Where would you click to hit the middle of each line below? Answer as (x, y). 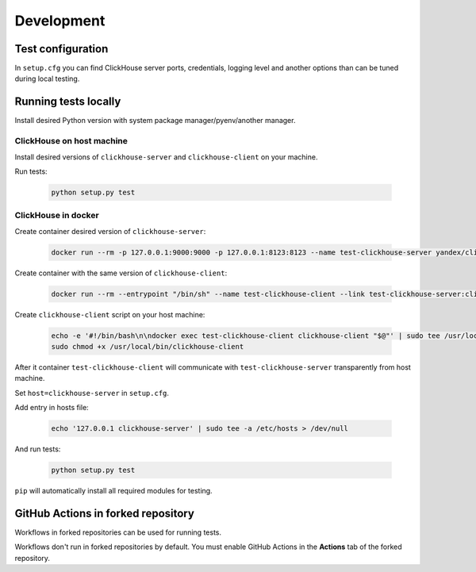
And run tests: (38, 449)
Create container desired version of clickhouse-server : (110, 231)
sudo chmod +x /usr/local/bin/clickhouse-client (148, 346)
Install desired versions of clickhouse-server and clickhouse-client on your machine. (166, 157)
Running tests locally (68, 102)
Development (60, 21)
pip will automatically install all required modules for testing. (114, 491)
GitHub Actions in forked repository (104, 513)
